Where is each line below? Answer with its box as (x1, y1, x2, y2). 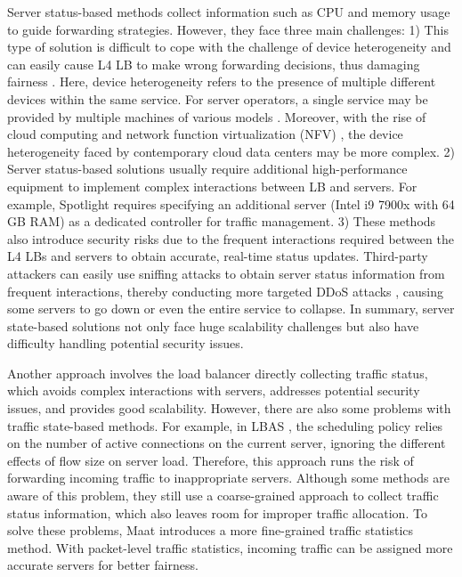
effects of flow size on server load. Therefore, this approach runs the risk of (7, 451, 414, 469)
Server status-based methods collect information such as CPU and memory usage (7, 3, 450, 20)
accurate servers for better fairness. (7, 556, 199, 574)
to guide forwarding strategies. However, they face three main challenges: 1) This (7, 20, 449, 38)
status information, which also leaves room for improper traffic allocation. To (7, 503, 427, 522)
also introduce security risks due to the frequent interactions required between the (7, 229, 454, 248)
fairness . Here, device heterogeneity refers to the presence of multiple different (7, 72, 436, 91)
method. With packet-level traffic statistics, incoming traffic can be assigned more (7, 538, 453, 557)
